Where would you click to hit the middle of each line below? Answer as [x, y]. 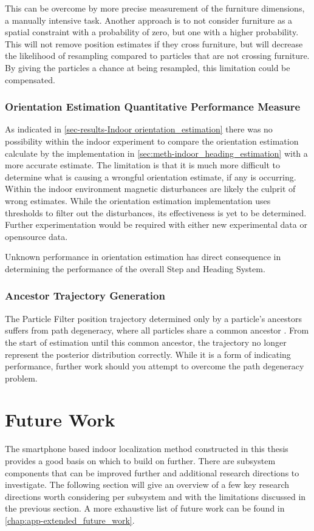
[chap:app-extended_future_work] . [70, 520]
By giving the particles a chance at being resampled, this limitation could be [148, 67]
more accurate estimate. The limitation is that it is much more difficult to [142, 165]
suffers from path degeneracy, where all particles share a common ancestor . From [157, 330]
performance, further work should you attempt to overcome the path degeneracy [155, 366]
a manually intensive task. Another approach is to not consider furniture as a [149, 20]
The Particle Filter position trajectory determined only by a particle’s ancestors [154, 318]
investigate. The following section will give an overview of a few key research [147, 485]
